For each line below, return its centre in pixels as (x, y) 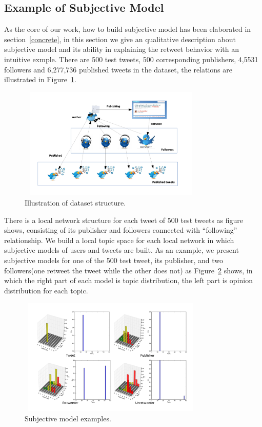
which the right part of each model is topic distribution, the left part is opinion (128, 280)
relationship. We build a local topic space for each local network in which (119, 240)
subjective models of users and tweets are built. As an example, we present (122, 250)
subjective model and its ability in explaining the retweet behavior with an (122, 49)
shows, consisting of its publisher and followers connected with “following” (121, 230)
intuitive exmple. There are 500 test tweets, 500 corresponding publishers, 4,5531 (131, 59)
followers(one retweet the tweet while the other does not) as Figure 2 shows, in (128, 270)
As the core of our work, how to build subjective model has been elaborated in (128, 29)
